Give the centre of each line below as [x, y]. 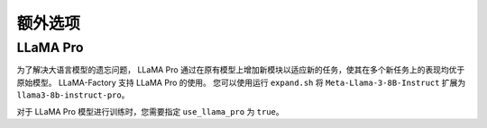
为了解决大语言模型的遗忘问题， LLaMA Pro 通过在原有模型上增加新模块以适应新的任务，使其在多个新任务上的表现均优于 [241, 70]
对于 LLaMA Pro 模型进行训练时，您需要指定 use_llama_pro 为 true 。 [150, 111]
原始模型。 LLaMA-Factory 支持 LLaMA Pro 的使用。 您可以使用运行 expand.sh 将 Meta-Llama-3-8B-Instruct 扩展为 [241, 82]
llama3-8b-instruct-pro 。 [73, 95]
